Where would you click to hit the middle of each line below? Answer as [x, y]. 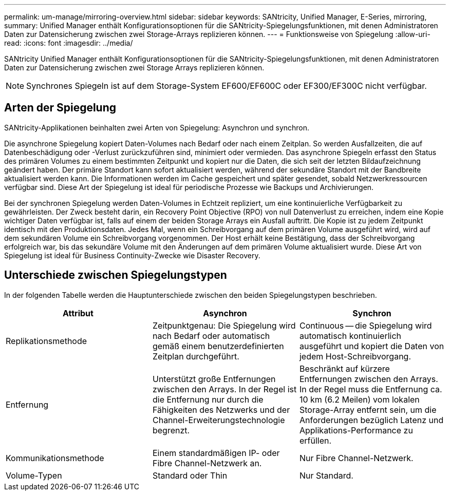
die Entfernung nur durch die [208, 399]
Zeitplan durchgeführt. [196, 356]
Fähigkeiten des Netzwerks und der [221, 410]
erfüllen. [315, 440]
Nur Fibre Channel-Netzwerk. [356, 458]
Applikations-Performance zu [356, 430]
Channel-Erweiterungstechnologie [219, 420]
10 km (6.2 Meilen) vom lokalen [359, 399]
